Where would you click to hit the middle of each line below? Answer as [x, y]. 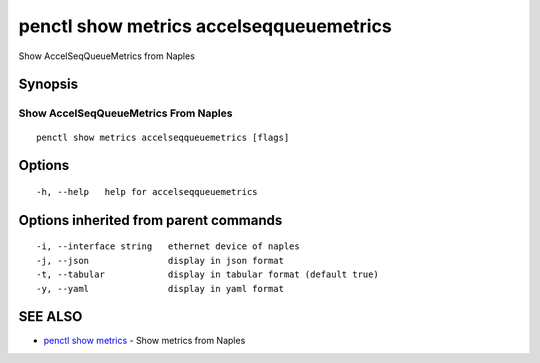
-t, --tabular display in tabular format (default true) [207, 274]
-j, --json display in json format [160, 260]
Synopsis [48, 84]
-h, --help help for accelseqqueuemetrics [147, 191]
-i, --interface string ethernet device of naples [168, 246]
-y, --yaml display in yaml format [160, 288]
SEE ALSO [50, 316]
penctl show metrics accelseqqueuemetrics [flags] [163, 137]
